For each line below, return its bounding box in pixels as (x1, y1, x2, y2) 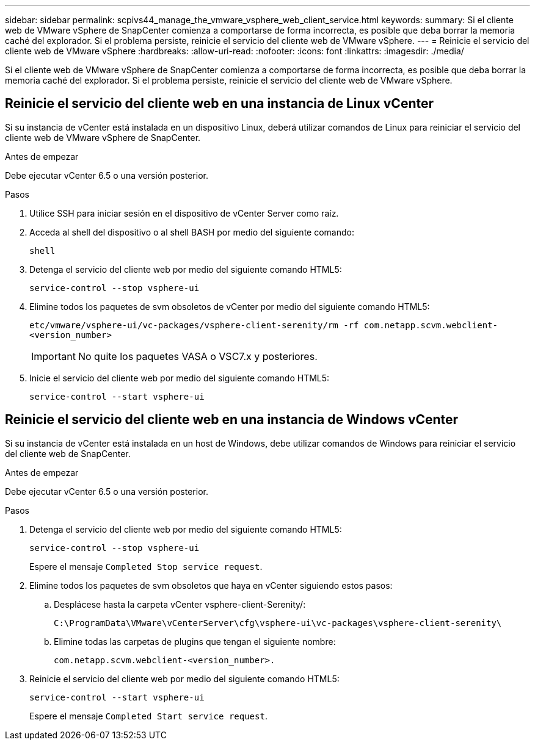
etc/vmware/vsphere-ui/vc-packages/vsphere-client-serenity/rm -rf (29, 320, 359, 330)
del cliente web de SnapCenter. (5, 448, 131, 459)
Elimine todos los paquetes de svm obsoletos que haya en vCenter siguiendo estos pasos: (29, 580, 393, 591)
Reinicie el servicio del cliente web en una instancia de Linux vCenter (5, 96, 434, 112)
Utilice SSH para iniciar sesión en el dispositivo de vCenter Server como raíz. (29, 207, 339, 218)
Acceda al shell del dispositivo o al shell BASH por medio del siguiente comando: (29, 226, 354, 237)
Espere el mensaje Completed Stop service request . (29, 561, 263, 572)
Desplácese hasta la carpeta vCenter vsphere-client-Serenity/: (54, 599, 306, 610)
